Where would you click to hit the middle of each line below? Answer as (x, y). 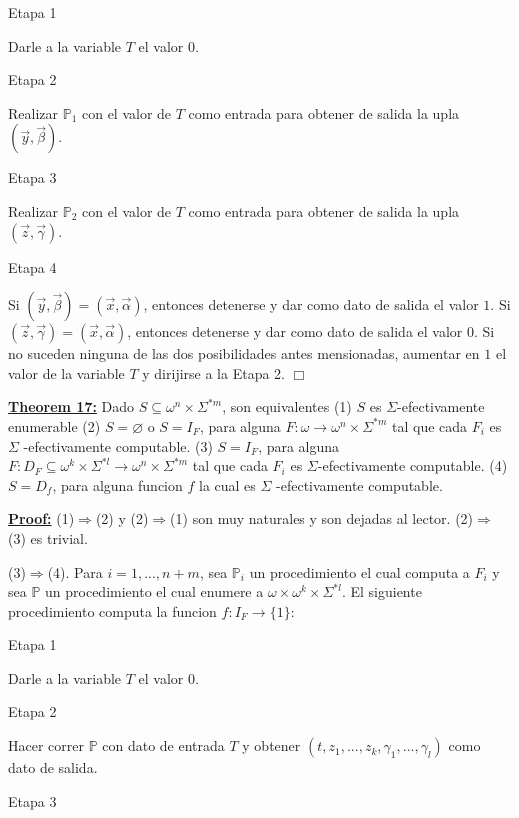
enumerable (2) (54, 425)
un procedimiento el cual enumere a (154, 591)
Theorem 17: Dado (71, 406)
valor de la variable (66, 372)
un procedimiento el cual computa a (359, 571)
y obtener (271, 745)
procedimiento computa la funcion (112, 610)
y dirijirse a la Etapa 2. (213, 372)
